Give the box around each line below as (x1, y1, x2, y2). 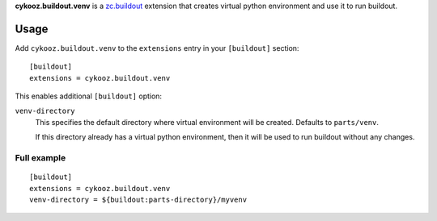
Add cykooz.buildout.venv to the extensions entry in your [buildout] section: (15, 43, 299, 52)
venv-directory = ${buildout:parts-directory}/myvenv (29, 194, 247, 204)
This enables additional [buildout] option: (15, 91, 162, 101)
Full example (15, 152, 66, 164)
